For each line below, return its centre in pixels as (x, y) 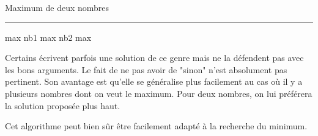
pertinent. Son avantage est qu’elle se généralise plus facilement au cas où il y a (154, 81)
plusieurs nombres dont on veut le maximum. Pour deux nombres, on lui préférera (159, 93)
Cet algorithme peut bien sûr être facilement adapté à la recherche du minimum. (156, 126)
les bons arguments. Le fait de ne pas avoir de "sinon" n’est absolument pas (146, 69)
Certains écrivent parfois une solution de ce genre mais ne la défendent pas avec (154, 58)
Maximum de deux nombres (57, 7)
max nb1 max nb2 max (48, 37)
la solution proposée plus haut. (63, 105)
